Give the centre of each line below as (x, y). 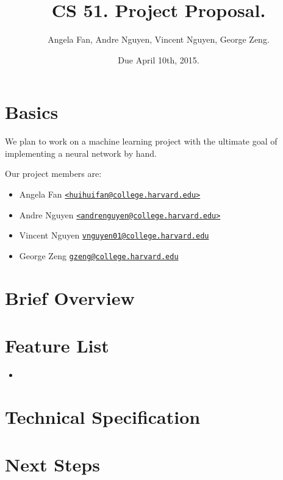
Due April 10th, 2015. (159, 59)
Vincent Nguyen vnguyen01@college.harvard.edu (114, 235)
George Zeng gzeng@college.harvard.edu (99, 256)
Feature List (57, 346)
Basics (32, 112)
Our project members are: (53, 174)
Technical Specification (103, 416)
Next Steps (52, 464)
